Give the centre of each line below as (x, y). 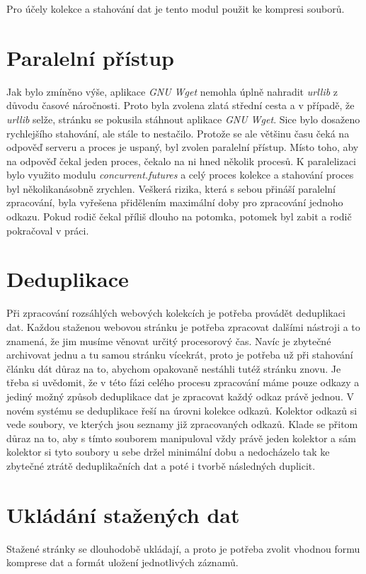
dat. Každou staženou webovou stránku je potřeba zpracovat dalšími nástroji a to (183, 326)
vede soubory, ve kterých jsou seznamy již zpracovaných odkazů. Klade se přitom (182, 424)
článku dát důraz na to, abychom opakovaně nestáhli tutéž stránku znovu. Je (174, 368)
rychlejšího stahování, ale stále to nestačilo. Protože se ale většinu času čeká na (178, 133)
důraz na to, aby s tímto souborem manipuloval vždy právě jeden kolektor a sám (181, 438)
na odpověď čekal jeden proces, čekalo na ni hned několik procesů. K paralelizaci (181, 161)
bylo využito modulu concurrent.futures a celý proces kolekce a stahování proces (180, 175)
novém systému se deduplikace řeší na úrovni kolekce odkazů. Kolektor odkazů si (182, 410)
